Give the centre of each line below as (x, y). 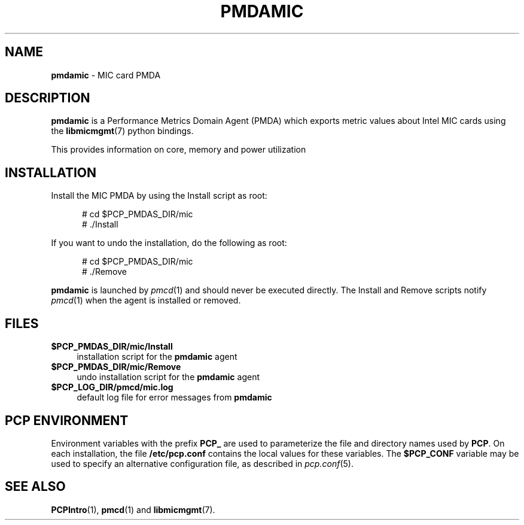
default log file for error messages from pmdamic (174, 397)
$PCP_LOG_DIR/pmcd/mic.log (112, 387)
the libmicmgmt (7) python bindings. (122, 131)
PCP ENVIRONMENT (67, 420)
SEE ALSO (35, 487)
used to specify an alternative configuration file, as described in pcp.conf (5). (202, 463)
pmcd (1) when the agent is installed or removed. (146, 301)
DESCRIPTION (48, 98)
